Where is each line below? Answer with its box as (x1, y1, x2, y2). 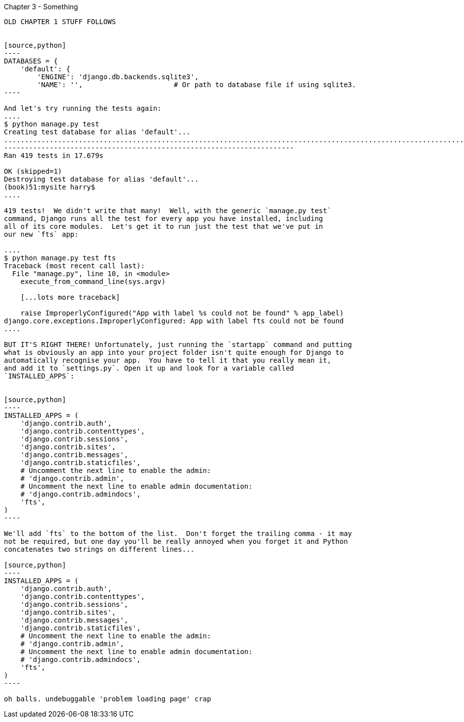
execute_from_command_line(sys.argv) (20, 278, 166, 285)
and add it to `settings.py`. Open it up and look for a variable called (4, 364, 294, 372)
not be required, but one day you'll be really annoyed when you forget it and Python (4, 537, 348, 545)
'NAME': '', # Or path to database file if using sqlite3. (37, 81, 356, 89)
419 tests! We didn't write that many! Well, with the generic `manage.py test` (4, 207, 331, 215)
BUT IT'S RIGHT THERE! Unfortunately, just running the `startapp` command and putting (4, 341, 352, 348)
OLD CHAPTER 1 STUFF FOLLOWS (4, 18, 116, 26)
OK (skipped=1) (4, 167, 62, 175)
